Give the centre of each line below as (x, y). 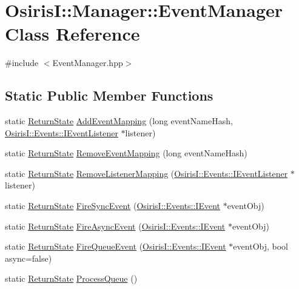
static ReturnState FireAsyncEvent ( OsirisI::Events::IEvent (115, 226)
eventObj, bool (260, 246)
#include (22, 63)
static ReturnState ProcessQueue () (71, 278)
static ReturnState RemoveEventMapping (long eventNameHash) (126, 153)
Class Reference (72, 34)
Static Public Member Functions (109, 95)
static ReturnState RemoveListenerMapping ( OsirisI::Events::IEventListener (146, 173)
